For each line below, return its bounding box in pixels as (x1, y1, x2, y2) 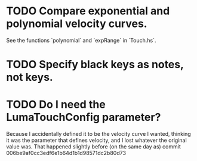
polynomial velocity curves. (6, 17, 147, 31)
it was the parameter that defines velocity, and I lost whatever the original (6, 136, 187, 144)
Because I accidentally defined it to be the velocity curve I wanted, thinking (6, 130, 191, 138)
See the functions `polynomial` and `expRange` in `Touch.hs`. (6, 37, 156, 44)
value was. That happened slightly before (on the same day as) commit (6, 143, 181, 150)
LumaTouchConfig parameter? (6, 111, 161, 124)
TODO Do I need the (6, 98, 106, 111)
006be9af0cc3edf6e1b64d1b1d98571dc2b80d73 (6, 150, 127, 157)
